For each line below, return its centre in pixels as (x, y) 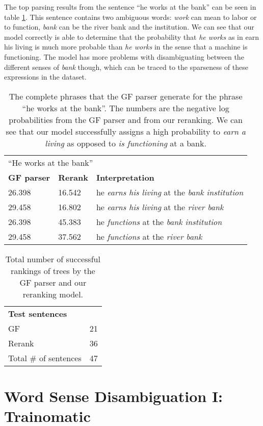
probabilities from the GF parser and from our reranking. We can (126, 119)
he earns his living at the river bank (160, 207)
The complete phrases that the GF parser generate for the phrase (126, 96)
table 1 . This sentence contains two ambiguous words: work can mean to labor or (130, 17)
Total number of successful (53, 259)
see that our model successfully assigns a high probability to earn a (126, 131)
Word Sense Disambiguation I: (114, 396)
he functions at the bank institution (159, 221)
